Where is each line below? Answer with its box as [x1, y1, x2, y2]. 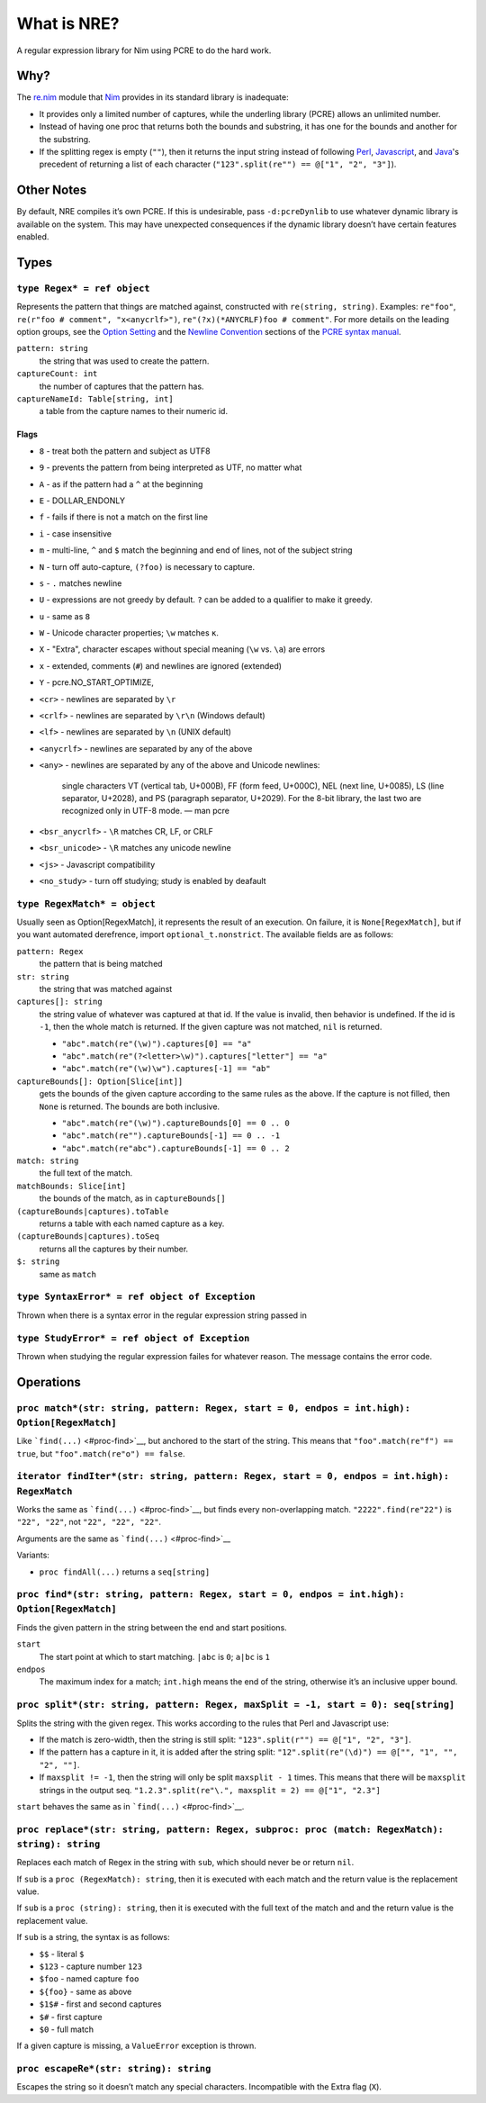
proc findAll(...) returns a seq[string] [39, 1566, 211, 1577]
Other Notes [16, 183, 87, 198]
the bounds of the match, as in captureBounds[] [39, 1193, 226, 1204]
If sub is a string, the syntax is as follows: [16, 1932, 170, 1943]
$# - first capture [39, 2011, 103, 2022]
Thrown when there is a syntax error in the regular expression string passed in [16, 1310, 308, 1321]
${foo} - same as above [39, 1986, 132, 1997]
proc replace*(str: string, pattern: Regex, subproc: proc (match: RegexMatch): [16, 1823, 445, 1836]
